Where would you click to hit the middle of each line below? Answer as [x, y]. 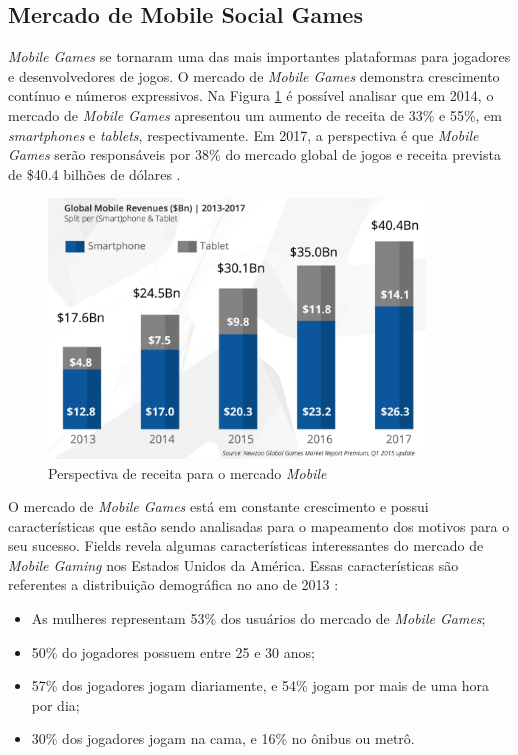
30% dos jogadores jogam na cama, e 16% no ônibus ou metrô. [223, 738]
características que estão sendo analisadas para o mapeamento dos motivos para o [259, 525]
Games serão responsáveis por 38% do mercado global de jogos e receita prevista [254, 154]
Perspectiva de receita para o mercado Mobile [187, 472]
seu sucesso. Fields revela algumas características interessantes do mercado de [246, 545]
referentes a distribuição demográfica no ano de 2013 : [173, 584]
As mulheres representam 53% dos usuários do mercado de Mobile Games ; [258, 618]
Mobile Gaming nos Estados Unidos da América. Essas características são [233, 564]
